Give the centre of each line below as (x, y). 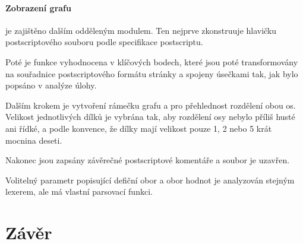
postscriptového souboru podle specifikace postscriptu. (104, 42)
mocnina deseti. (34, 140)
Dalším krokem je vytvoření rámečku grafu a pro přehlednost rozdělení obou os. (151, 105)
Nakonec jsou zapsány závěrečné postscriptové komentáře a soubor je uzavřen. (148, 160)
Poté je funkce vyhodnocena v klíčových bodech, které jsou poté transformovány (152, 61)
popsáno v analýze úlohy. (51, 85)
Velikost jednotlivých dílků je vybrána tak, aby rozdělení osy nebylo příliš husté (150, 117)
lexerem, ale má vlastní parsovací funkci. (79, 191)
